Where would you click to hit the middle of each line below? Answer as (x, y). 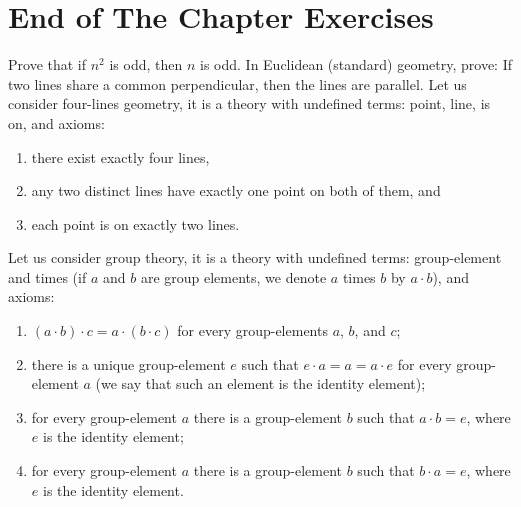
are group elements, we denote (233, 276)
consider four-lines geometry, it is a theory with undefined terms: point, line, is (249, 103)
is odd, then (146, 64)
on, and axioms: (56, 122)
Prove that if (47, 64)
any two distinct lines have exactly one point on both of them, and (236, 190)
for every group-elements (252, 330)
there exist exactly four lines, (120, 156)
